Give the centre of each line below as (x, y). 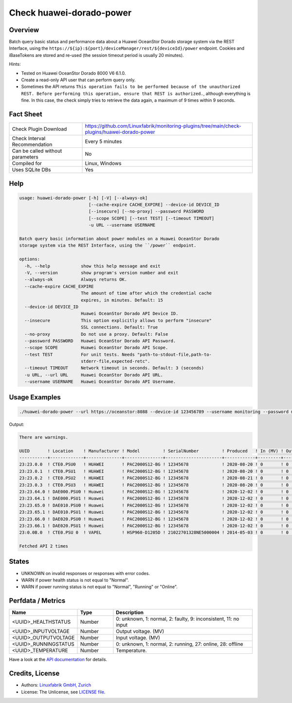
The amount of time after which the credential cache (146, 293)
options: (30, 259)
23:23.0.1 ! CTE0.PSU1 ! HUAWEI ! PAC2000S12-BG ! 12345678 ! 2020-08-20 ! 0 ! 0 (154, 471)
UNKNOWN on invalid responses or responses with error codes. (86, 573)
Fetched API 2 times (44, 546)
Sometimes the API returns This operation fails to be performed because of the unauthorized (131, 87)
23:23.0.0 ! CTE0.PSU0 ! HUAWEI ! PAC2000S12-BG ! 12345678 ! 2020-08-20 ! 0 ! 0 (154, 464)
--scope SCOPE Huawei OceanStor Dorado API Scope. (96, 348)
